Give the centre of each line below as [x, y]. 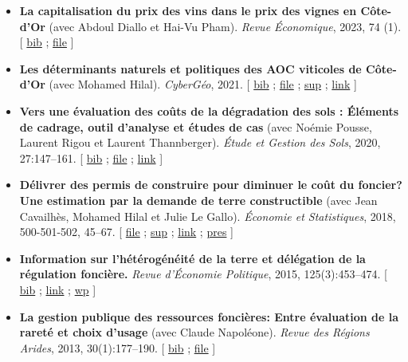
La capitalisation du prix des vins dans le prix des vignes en [188, 10]
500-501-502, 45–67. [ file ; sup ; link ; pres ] [126, 232]
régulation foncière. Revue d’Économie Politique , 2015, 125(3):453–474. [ [203, 274]
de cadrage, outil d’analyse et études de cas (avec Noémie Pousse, [196, 126]
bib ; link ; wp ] [58, 289]
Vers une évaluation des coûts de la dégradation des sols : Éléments [209, 110]
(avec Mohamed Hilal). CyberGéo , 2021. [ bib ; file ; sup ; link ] [203, 84]
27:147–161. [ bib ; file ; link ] [91, 157]
